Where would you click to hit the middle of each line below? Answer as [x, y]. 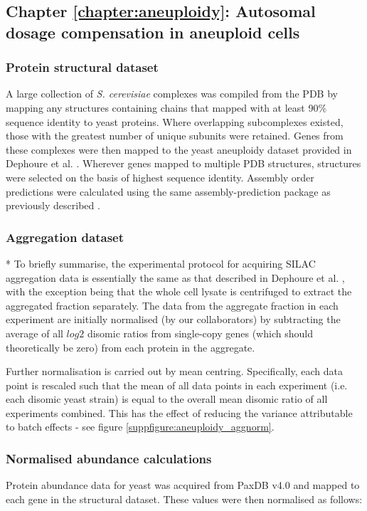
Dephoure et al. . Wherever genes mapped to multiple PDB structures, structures [183, 163]
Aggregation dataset [65, 237]
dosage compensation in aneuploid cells [153, 32]
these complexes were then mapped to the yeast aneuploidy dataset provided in [179, 149]
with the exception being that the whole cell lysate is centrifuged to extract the [179, 291]
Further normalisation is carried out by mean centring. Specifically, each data [174, 371]
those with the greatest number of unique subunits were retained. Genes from [175, 136]
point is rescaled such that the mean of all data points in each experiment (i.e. [177, 385]
